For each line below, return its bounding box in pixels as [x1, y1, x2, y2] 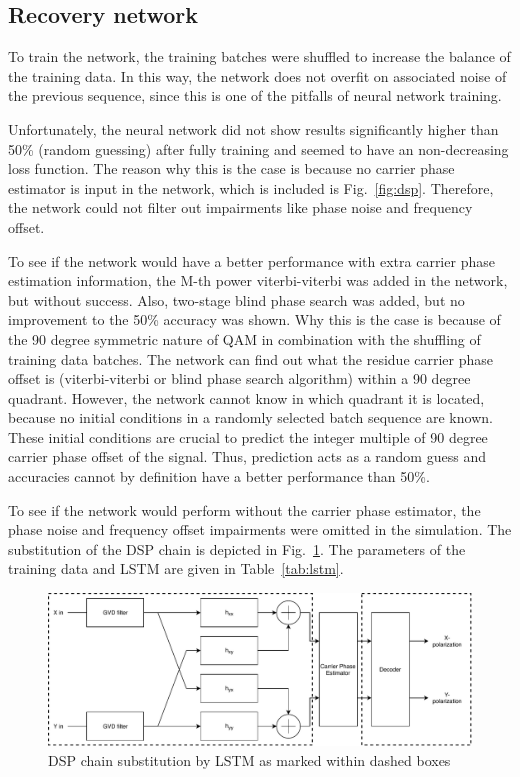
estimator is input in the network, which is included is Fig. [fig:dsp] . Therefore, [8, 177, 494, 198]
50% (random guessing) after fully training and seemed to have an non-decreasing [8, 138, 509, 159]
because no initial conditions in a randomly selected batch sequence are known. [8, 407, 493, 428]
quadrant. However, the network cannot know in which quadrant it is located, [8, 387, 485, 408]
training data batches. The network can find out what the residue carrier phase [8, 348, 494, 369]
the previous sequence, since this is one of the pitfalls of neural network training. [8, 85, 502, 106]
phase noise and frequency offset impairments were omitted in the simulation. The [8, 519, 512, 540]
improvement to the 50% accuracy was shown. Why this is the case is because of [8, 309, 501, 330]
